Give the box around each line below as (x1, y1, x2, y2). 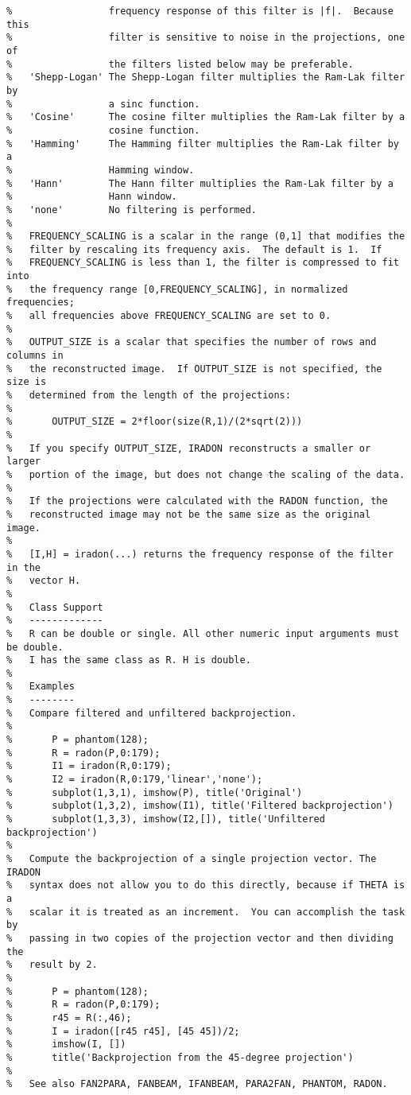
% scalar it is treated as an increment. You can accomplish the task (6, 906, 405, 918)
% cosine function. (6, 124, 200, 136)
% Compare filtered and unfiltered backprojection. (6, 707, 297, 719)
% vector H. (6, 575, 81, 587)
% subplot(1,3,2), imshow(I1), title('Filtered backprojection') (6, 800, 394, 812)
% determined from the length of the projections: (6, 390, 291, 402)
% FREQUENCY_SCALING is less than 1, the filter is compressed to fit (6, 257, 399, 269)
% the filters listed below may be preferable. (6, 58, 354, 70)
